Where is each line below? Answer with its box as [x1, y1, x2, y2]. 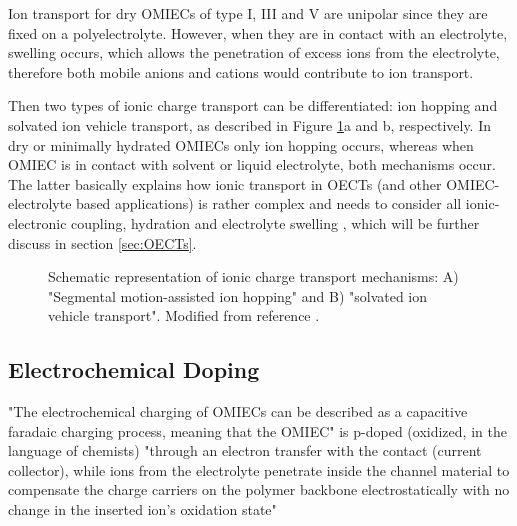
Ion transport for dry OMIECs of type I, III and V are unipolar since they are [8, 3, 488, 23]
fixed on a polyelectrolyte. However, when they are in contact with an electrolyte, [8, 22, 508, 43]
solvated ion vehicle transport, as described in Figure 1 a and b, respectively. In [8, 114, 492, 135]
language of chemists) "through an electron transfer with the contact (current [8, 440, 482, 461]
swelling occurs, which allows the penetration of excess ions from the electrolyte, [8, 42, 500, 63]
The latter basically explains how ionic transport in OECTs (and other [8, 173, 442, 194]
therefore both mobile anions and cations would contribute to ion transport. [8, 61, 474, 82]
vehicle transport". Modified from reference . [48, 305, 320, 326]
